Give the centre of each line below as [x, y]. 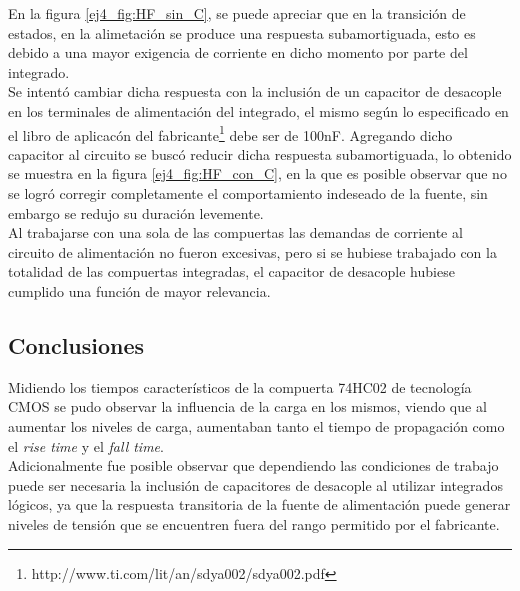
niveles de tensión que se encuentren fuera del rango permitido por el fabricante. [254, 523]
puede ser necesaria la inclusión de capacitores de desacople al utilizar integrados [255, 484]
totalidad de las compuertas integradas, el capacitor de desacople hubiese [231, 271]
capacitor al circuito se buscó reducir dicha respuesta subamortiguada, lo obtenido [260, 153]
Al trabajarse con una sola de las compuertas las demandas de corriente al [235, 232]
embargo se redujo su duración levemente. [136, 212]
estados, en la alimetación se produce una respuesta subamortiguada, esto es [242, 32]
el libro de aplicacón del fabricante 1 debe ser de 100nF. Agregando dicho [230, 133]
